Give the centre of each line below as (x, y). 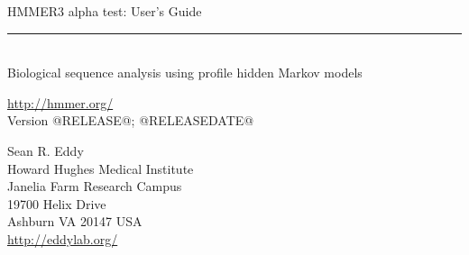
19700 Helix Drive (57, 203)
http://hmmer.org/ (60, 102)
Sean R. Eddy (46, 150)
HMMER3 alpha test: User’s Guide (105, 11)
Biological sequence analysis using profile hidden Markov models (185, 73)
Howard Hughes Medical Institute (101, 168)
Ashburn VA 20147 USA (75, 221)
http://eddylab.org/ (63, 238)
